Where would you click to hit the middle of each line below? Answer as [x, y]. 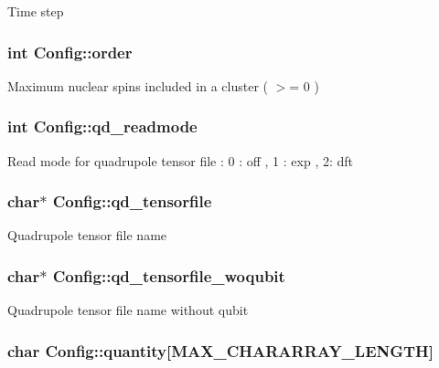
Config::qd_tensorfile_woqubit [169, 275]
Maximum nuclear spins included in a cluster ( [138, 85]
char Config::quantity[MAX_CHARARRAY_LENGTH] [221, 350]
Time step [36, 11]
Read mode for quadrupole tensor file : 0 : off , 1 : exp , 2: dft [180, 160]
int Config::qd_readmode [102, 126]
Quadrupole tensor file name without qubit [128, 310]
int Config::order [70, 52]
